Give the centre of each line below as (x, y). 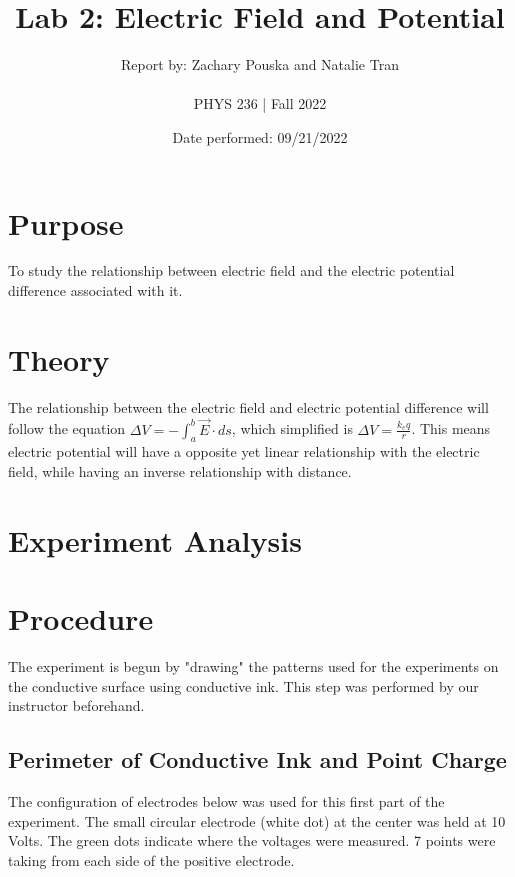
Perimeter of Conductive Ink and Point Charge (257, 759)
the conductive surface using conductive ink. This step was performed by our (243, 685)
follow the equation (67, 428)
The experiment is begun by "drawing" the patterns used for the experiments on (253, 666)
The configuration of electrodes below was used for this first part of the (226, 801)
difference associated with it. (95, 290)
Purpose (66, 222)
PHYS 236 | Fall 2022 (260, 103)
